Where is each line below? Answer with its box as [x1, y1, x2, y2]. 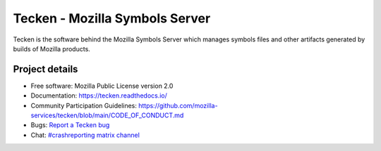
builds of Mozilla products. [13, 44, 91, 53]
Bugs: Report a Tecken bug [30, 121, 110, 129]
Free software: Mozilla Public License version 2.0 [30, 81, 174, 90]
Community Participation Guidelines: [30, 101, 138, 110]
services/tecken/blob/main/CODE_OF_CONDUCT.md [30, 111, 184, 119]
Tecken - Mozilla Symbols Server [13, 11, 211, 26]
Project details [13, 63, 78, 75]
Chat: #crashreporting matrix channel [30, 131, 140, 139]
